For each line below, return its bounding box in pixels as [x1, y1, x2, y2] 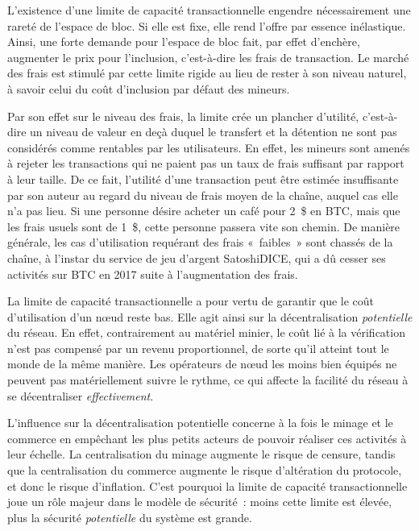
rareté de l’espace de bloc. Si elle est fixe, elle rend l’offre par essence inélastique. [7, 17, 406, 34]
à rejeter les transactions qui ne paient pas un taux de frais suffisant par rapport [7, 155, 404, 172]
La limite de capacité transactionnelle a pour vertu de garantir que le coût [7, 292, 375, 309]
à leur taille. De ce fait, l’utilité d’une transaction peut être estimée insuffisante [7, 170, 399, 187]
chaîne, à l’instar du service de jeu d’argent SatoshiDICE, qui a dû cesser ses [7, 249, 386, 266]
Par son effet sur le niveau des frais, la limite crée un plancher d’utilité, [7, 107, 359, 124]
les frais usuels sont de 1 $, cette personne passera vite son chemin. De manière [7, 218, 400, 234]
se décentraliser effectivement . [7, 387, 154, 404]
